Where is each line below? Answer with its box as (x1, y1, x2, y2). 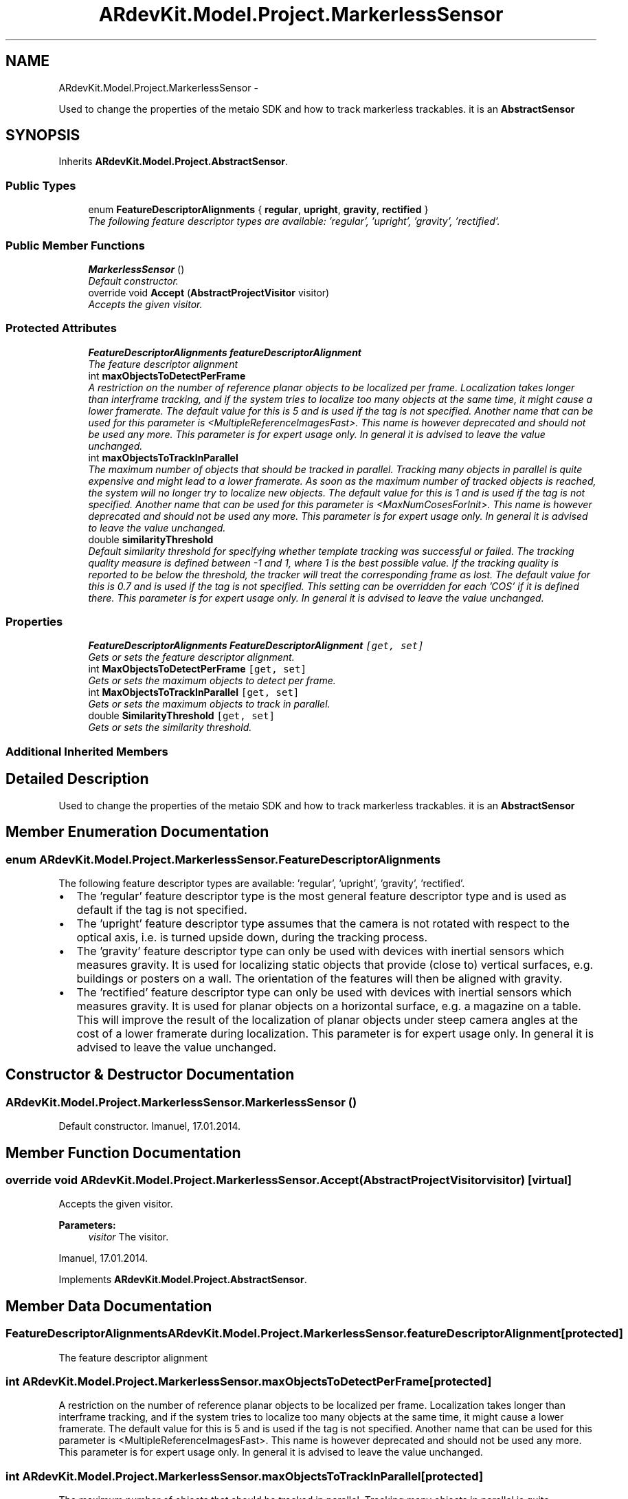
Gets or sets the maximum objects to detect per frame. (88, 675, 336, 687)
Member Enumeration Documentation (5, 823, 269, 841)
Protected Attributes (5, 321, 117, 336)
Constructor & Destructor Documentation (5, 1066, 295, 1084)
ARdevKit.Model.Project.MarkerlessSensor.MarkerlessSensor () (5, 1095, 357, 1109)
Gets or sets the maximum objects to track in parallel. (88, 698, 330, 710)
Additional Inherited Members (5, 744, 168, 758)
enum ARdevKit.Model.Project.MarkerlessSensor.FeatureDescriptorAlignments (5, 852, 441, 866)
